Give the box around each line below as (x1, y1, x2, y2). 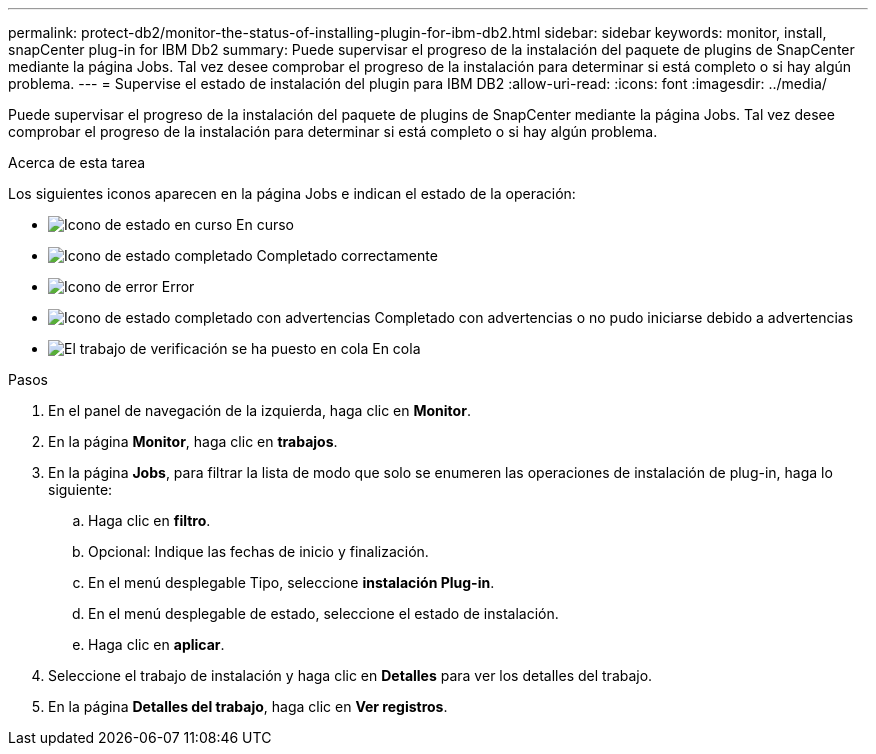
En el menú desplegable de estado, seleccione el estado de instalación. (88, 605, 559, 622)
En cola (372, 340, 421, 357)
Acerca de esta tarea (8, 154, 146, 171)
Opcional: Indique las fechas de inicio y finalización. (88, 543, 429, 560)
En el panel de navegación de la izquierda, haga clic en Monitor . (48, 402, 471, 419)
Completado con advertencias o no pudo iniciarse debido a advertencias (374, 309, 854, 326)
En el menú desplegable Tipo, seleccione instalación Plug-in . (88, 574, 495, 591)
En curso (236, 216, 295, 233)
